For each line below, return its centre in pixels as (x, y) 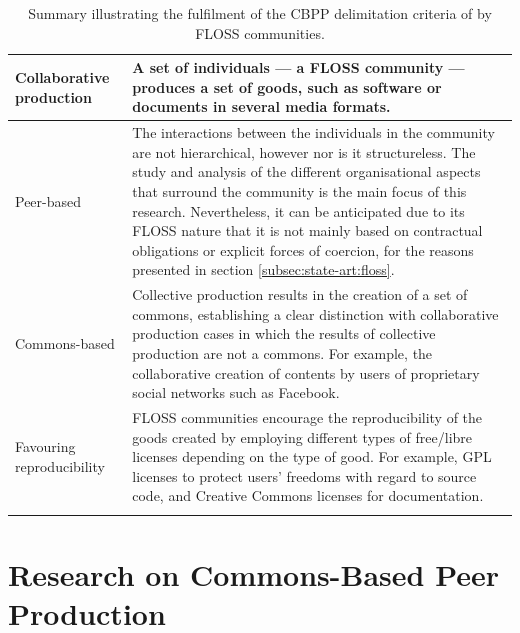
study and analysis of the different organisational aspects (306, 171)
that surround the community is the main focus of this (299, 191)
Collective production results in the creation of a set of (300, 294)
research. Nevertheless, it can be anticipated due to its (298, 210)
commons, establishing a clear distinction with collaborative (315, 313)
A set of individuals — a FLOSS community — (298, 67)
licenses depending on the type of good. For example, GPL (312, 456)
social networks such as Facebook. (236, 392)
